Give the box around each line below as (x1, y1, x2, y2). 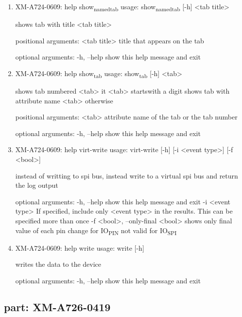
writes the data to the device (15, 259, 102, 269)
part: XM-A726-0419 (4, 299, 111, 314)
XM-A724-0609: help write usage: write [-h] (15, 242, 144, 253)
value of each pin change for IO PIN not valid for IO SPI (15, 225, 177, 237)
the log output (15, 180, 58, 190)
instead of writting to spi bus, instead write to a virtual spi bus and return (15, 170, 238, 180)
